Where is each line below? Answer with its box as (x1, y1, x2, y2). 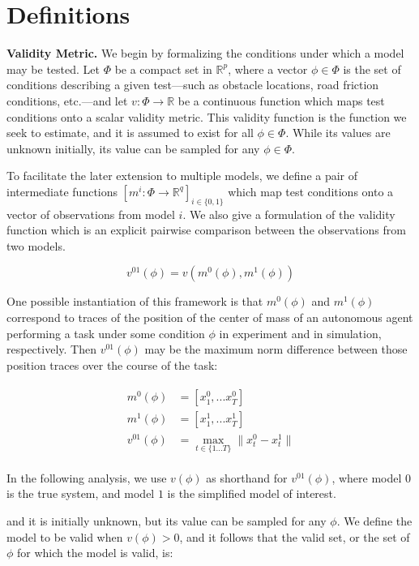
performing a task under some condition (6, 324, 205, 341)
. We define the (336, 512, 413, 530)
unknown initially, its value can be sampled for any (6, 139, 260, 157)
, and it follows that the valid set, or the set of (179, 528, 410, 545)
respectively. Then (6, 341, 96, 358)
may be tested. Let (6, 60, 100, 77)
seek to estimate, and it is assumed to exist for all (6, 124, 254, 141)
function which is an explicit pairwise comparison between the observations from (6, 221, 406, 238)
